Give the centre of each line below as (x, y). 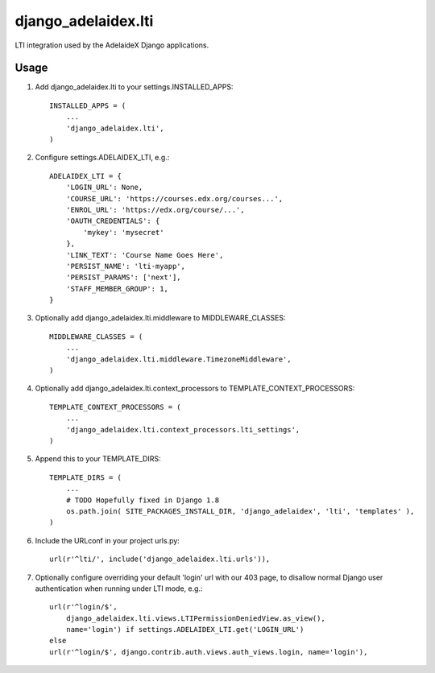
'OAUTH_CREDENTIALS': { (113, 221)
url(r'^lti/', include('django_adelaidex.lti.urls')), (160, 559)
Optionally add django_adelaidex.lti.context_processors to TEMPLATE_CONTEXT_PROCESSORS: (195, 388)
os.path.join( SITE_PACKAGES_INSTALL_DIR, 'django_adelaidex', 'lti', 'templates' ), (240, 511)
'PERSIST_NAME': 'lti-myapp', (125, 266)
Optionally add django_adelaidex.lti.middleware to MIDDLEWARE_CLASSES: (160, 318)
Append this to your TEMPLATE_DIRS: (98, 459)
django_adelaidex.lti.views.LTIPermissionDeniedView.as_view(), (195, 618)
